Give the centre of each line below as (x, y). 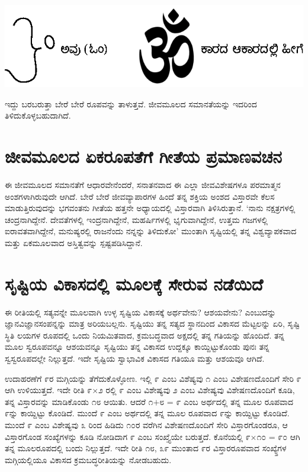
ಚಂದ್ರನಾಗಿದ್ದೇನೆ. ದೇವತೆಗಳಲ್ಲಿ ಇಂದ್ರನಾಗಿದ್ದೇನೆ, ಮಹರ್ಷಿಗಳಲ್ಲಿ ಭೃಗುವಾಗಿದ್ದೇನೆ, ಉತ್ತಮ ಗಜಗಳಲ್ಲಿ (137, 219)
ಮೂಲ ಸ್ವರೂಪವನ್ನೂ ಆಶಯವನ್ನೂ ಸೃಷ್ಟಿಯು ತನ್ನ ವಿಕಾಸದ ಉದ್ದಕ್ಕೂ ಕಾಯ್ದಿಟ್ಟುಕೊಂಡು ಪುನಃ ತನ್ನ (137, 347)
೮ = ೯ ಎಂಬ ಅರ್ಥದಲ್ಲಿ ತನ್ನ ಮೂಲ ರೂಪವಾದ (227, 401)
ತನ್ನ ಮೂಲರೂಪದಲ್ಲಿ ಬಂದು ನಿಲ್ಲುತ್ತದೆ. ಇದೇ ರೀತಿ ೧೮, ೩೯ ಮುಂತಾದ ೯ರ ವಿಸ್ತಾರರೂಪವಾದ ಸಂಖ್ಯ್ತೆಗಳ (146, 448)
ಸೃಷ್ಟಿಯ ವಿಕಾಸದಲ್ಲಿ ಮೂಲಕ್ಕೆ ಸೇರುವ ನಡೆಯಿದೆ (134, 283)
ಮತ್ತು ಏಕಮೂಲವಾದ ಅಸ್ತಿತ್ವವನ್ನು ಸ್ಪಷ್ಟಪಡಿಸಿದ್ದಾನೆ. (74, 242)
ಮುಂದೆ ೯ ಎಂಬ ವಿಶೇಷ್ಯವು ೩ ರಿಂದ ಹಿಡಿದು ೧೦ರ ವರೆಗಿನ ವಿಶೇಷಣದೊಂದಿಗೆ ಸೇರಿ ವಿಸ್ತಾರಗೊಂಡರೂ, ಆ (146, 424)
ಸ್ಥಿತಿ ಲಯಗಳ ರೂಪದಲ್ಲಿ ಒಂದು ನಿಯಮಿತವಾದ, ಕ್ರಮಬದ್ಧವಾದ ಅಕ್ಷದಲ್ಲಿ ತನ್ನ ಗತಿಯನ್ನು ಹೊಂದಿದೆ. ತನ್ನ (145, 335)
